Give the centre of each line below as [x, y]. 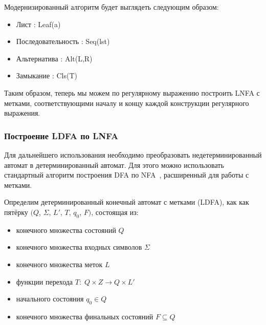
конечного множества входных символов [79, 247]
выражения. [22, 113]
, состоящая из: [115, 212]
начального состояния [50, 299]
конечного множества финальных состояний [85, 316]
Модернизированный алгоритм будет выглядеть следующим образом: [112, 7]
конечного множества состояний [66, 230]
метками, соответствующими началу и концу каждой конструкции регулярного [127, 103]
